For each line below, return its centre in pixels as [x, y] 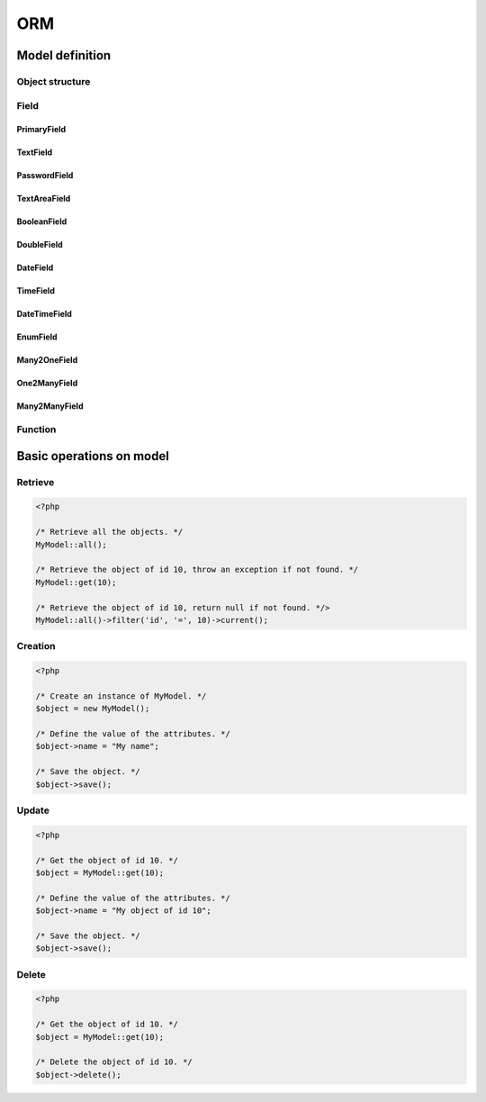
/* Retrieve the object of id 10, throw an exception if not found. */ [197, 570]
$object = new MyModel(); [93, 709]
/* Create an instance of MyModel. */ [121, 696]
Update [33, 810]
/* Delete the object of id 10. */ [114, 1062]
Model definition [64, 55]
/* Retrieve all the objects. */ [109, 532]
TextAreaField [44, 199]
